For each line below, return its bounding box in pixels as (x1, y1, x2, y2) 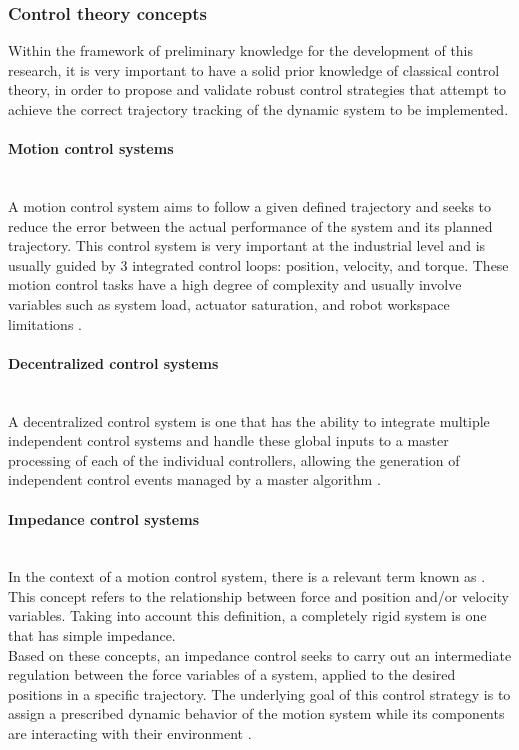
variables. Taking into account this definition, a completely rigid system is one (8, 605, 487, 626)
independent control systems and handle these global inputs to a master (8, 430, 449, 451)
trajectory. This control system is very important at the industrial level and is (8, 235, 486, 256)
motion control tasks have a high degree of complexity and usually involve (8, 274, 462, 295)
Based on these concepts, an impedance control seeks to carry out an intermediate (8, 644, 512, 665)
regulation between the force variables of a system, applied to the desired (8, 664, 456, 685)
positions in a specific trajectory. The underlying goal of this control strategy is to (8, 683, 511, 704)
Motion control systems (8, 138, 174, 159)
